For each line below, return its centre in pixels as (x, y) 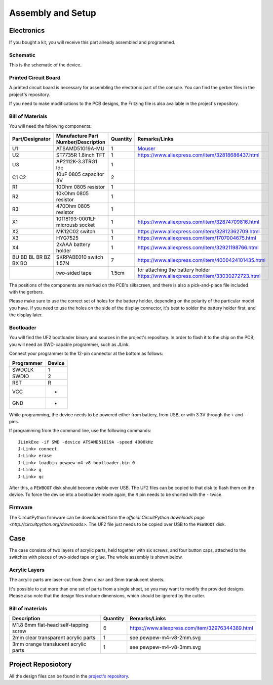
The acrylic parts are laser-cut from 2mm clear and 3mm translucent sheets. (87, 580)
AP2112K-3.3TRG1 (77, 161)
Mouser (146, 148)
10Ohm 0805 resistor (80, 187)
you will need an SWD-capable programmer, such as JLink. (70, 344)
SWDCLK (23, 370)
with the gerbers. (27, 292)
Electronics (27, 30)
